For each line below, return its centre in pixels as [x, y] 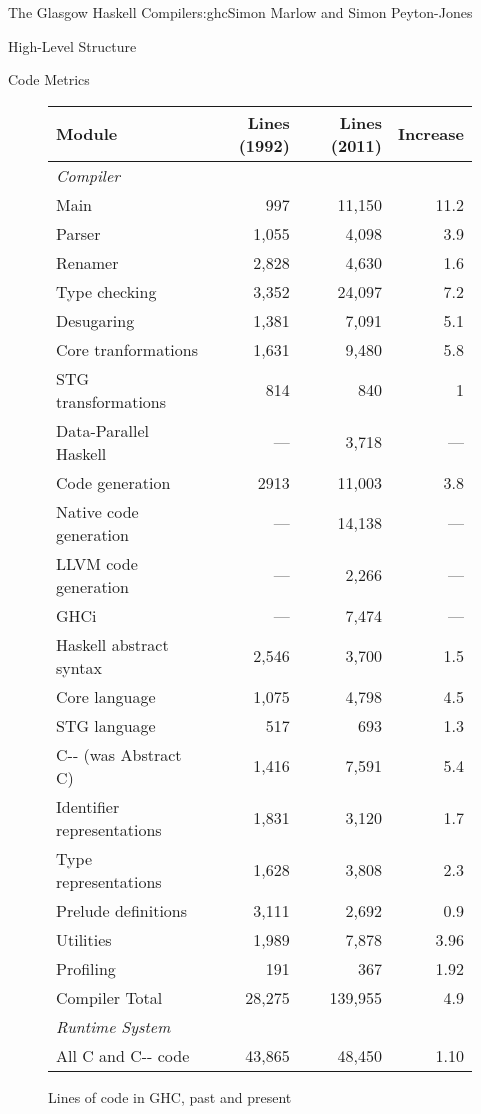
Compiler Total [109, 997]
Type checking [106, 291]
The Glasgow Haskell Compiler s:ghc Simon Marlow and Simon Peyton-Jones [240, 12]
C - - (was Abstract [119, 754]
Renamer [87, 262]
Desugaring [95, 320]
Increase [430, 134]
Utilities [84, 939]
